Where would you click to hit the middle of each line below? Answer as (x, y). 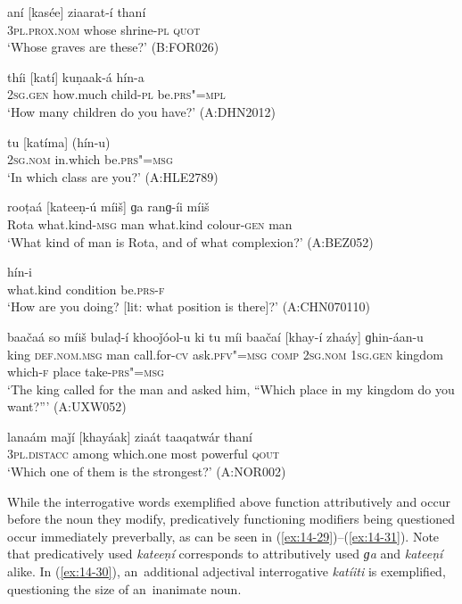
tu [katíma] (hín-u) (59, 141)
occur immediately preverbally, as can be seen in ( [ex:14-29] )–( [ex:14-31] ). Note (223, 536)
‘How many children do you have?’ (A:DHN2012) (141, 111)
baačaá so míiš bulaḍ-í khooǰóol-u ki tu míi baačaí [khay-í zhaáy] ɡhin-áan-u (215, 336)
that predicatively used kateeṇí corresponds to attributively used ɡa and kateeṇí (225, 554)
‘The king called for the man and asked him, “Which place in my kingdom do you (231, 389)
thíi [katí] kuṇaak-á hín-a (76, 76)
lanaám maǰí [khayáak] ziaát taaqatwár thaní (130, 436)
